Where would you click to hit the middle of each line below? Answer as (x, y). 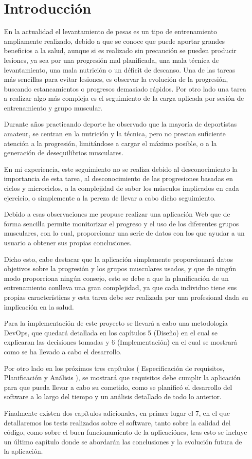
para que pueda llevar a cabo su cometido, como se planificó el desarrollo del (118, 387)
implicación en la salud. (39, 306)
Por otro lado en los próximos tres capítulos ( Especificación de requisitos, (114, 368)
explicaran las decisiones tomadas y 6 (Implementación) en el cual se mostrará (121, 342)
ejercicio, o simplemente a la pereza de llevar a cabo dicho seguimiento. (110, 197)
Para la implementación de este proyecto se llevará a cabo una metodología (116, 323)
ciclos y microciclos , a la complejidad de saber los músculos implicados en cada (122, 188)
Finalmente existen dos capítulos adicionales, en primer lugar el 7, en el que (117, 413)
